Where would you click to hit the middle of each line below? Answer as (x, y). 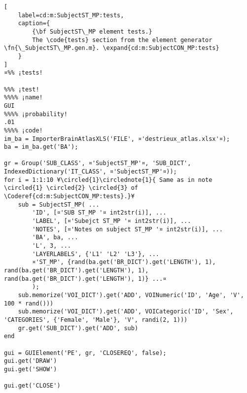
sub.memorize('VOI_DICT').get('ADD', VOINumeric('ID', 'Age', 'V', (131, 295)
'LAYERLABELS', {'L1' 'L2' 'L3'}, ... (96, 254)
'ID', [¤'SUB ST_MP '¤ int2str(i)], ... (99, 213)
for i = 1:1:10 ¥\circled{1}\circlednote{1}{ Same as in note (108, 180)
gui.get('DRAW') (31, 361)
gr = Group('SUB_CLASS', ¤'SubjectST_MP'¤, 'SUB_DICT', (98, 163)
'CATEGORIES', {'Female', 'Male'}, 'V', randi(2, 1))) (96, 320)
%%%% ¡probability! (36, 114)
